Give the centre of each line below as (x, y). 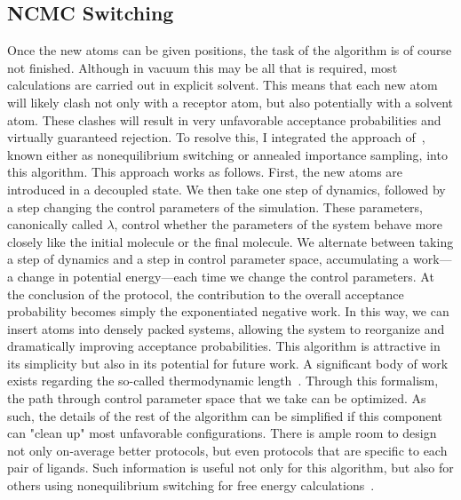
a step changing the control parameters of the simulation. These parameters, (215, 206)
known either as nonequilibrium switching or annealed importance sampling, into (227, 154)
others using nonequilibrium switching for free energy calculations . (191, 485)
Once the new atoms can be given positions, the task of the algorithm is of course (230, 50)
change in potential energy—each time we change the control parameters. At (226, 276)
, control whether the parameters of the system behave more (278, 224)
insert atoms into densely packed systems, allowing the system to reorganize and (226, 328)
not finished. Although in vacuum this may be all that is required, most (203, 67)
